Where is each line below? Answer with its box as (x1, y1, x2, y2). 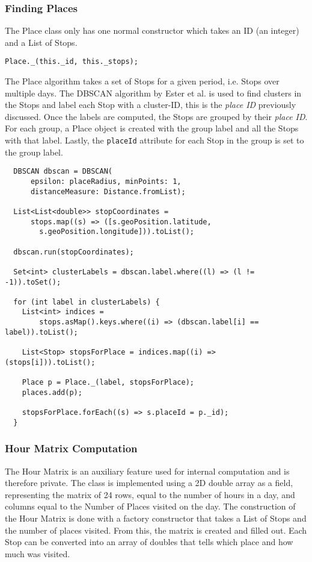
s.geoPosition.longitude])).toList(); (39, 227, 194, 236)
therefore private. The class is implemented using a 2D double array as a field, (5, 476, 293, 489)
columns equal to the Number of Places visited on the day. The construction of (5, 500, 296, 513)
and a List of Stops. (5, 36, 78, 48)
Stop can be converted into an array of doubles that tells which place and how (5, 535, 293, 548)
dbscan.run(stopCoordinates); (13, 247, 134, 256)
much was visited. (5, 547, 70, 560)
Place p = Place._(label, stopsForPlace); (22, 378, 194, 387)
